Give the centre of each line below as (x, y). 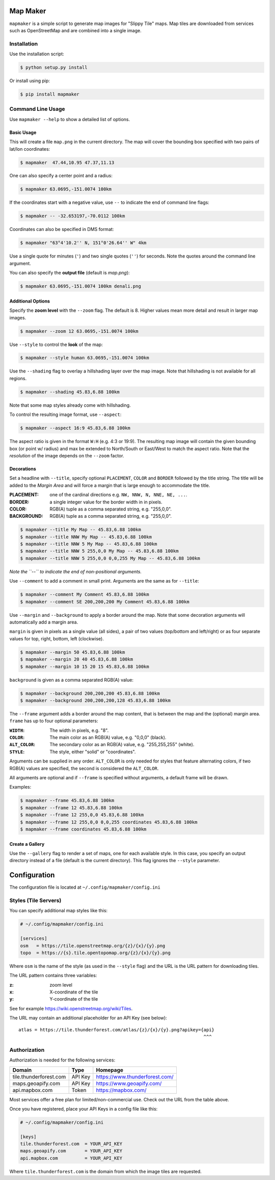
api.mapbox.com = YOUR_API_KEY (71, 1158)
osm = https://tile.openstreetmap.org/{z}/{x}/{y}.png (93, 946)
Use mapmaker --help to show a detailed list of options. (70, 119)
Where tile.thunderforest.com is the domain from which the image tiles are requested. (106, 1171)
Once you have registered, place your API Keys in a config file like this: (84, 1108)
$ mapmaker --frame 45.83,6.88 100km (67, 801)
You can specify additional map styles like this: (59, 911)
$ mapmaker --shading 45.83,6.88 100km (70, 392)
